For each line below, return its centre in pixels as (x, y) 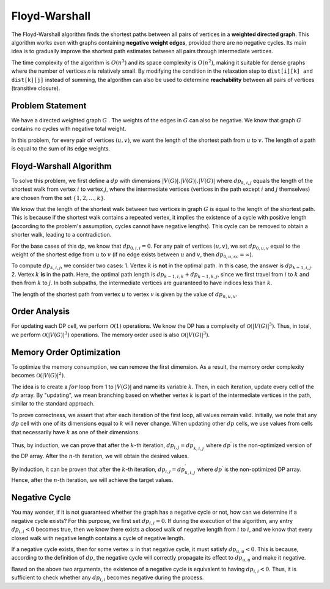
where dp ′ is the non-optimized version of (259, 445)
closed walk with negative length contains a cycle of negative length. (98, 538)
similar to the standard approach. (53, 404)
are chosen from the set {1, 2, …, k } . (59, 198)
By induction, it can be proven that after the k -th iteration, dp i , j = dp (98, 470)
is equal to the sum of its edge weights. (61, 148)
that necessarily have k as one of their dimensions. (76, 432)
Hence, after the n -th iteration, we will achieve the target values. (92, 480)
